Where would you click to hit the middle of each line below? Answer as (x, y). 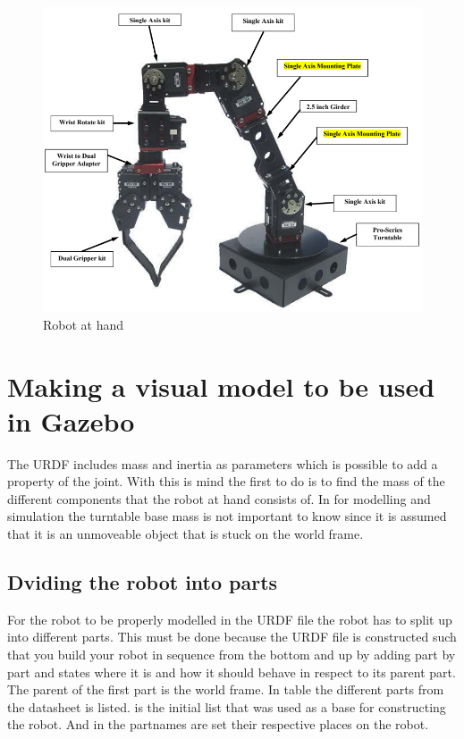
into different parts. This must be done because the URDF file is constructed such (232, 637)
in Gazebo (71, 420)
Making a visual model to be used (221, 386)
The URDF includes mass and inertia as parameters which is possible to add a (223, 463)
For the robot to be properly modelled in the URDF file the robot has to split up (230, 619)
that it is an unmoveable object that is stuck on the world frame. (186, 533)
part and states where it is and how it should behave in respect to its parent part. (232, 672)
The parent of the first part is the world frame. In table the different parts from (226, 689)
